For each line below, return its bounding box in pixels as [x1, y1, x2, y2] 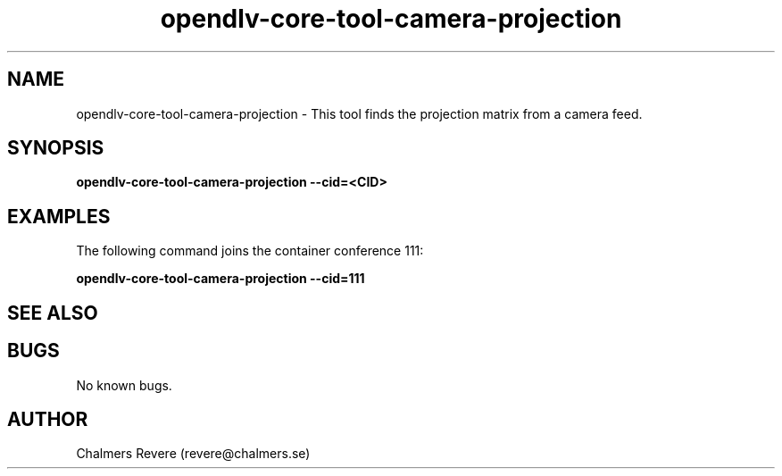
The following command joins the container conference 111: [76, 243, 424, 259]
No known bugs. [76, 377, 172, 393]
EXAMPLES [7, 205, 111, 228]
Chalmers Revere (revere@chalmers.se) [76, 446, 311, 462]
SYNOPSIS [7, 137, 104, 160]
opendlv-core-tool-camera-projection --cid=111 [76, 271, 365, 287]
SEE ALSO [7, 301, 98, 324]
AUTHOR [7, 407, 88, 430]
